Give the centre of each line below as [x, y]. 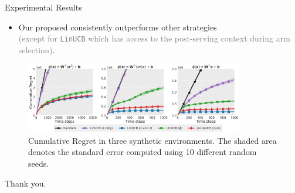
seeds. [39, 163]
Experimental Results [43, 7]
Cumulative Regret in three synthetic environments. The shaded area [152, 140]
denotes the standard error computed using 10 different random [143, 152]
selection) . [37, 49]
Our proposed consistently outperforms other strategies [118, 27]
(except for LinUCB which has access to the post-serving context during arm [154, 38]
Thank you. [26, 183]
